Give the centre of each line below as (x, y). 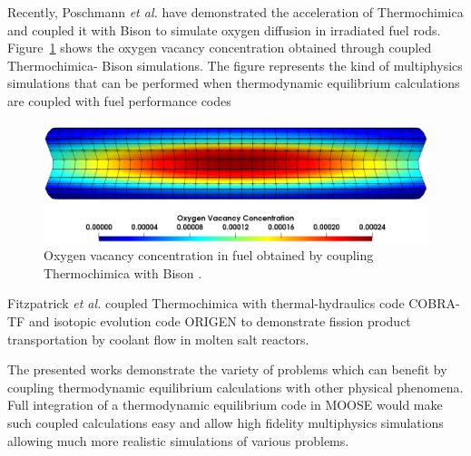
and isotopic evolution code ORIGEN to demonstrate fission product (220, 321)
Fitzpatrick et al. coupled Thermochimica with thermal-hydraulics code (206, 303)
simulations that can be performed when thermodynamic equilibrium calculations (234, 83)
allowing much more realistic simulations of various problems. (178, 440)
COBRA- (434, 303)
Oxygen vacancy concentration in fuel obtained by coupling (209, 255)
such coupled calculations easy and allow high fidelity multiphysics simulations (226, 422)
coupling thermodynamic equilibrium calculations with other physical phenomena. (235, 387)
